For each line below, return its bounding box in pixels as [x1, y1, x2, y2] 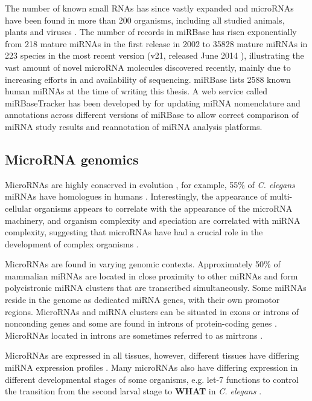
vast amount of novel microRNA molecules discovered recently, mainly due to [5, 60, 291, 73]
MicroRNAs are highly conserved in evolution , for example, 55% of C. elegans [5, 178, 295, 191]
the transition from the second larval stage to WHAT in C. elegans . [5, 385, 262, 397]
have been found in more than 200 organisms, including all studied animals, [5, 13, 285, 26]
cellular [5, 201, 32, 214]
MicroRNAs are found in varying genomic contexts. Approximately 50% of [5, 258, 281, 270]
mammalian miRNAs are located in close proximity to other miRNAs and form [5, 269, 298, 282]
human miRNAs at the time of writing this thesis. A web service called [5, 85, 267, 97]
